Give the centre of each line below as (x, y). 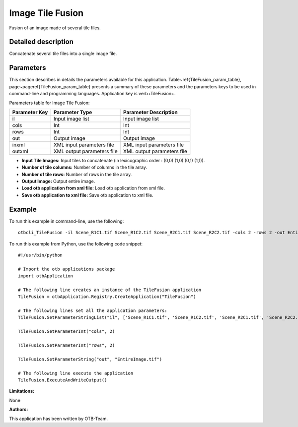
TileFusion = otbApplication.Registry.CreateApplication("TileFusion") (107, 297)
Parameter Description (151, 112)
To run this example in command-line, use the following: (67, 221)
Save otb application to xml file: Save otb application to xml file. (87, 195)
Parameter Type (73, 112)
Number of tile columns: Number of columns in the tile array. (84, 167)
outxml (20, 151)
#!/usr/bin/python (40, 255)
